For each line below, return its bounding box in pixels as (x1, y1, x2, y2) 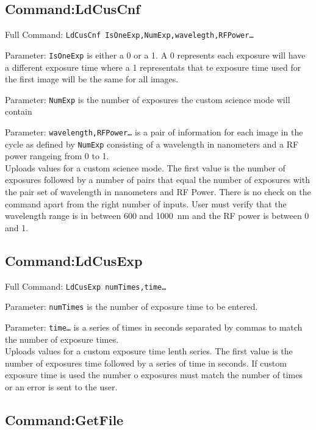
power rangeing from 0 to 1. (5, 149, 109, 162)
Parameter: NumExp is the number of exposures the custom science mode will (5, 93, 290, 106)
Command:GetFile (5, 410, 124, 429)
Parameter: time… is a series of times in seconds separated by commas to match (5, 320, 303, 333)
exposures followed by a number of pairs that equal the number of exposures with (5, 173, 310, 186)
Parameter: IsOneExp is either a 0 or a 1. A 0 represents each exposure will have (5, 48, 306, 61)
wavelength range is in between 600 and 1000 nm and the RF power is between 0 (5, 209, 309, 222)
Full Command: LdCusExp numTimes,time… (5, 279, 167, 292)
